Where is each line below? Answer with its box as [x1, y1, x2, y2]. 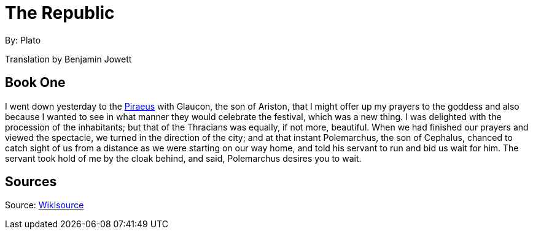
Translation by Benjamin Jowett [5, 53, 132, 64]
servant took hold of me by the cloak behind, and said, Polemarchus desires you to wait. [5, 153, 362, 164]
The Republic [5, 2, 115, 23]
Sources [5, 174, 57, 190]
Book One [5, 75, 66, 91]
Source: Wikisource [5, 200, 84, 211]
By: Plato [5, 34, 41, 45]
